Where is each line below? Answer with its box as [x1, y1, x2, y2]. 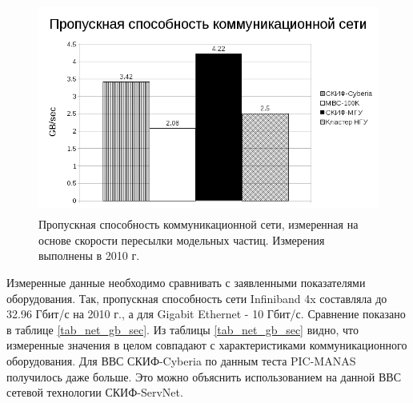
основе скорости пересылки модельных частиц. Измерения [38, 231, 325, 248]
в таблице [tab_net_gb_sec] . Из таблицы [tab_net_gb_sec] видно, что [6, 321, 359, 337]
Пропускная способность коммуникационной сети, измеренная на [38, 216, 359, 233]
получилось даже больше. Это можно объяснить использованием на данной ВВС [6, 368, 402, 385]
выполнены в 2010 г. [38, 247, 140, 264]
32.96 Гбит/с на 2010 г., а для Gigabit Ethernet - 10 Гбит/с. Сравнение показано [6, 305, 406, 322]
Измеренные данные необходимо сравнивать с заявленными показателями [6, 273, 366, 290]
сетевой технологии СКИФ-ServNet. [6, 384, 183, 401]
